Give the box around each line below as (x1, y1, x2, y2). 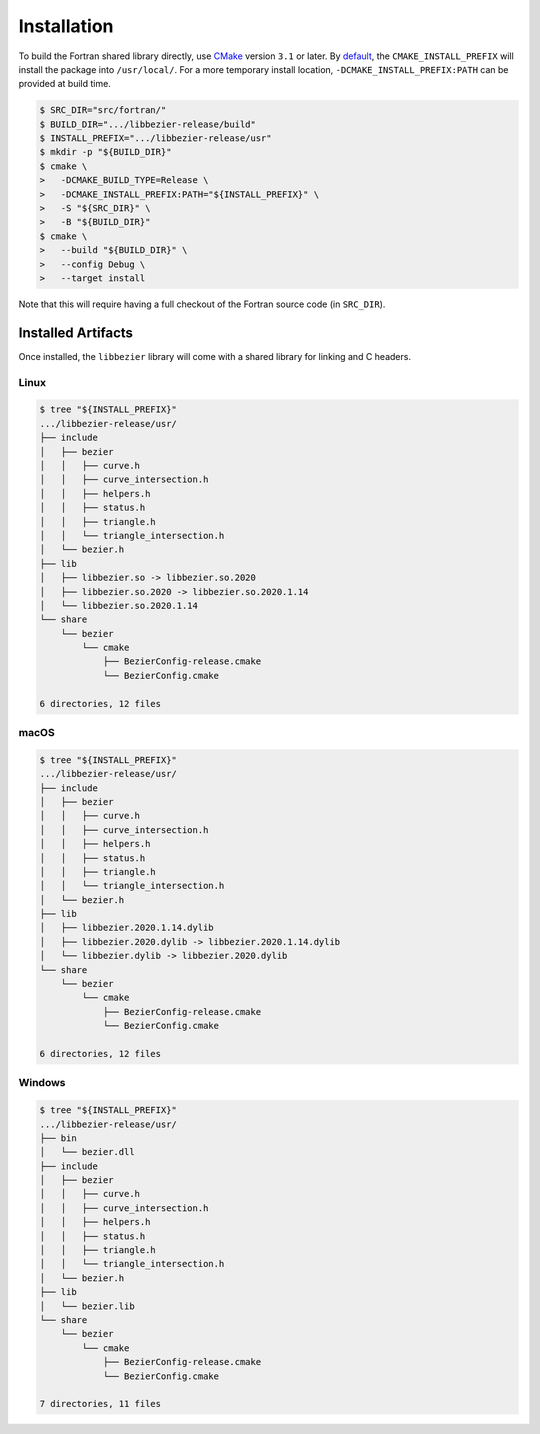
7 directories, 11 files (39, 1398, 162, 1410)
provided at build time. (18, 78, 112, 90)
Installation (18, 15, 114, 37)
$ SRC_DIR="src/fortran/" (39, 105, 167, 116)
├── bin (39, 1132, 77, 1144)
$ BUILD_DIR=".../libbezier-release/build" (39, 118, 257, 130)
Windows (18, 1076, 66, 1090)
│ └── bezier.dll (39, 1146, 135, 1158)
